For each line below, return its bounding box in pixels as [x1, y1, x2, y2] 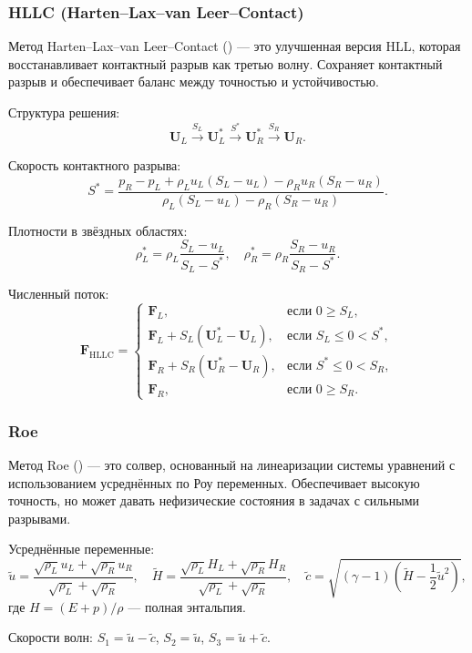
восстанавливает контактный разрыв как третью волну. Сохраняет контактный [8, 54, 443, 73]
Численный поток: [8, 284, 109, 303]
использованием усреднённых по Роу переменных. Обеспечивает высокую [8, 473, 420, 492]
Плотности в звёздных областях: [8, 220, 188, 240]
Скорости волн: [8, 627, 93, 647]
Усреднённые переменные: [8, 539, 155, 558]
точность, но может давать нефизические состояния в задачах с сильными [8, 491, 419, 510]
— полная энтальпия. [128, 597, 246, 616]
